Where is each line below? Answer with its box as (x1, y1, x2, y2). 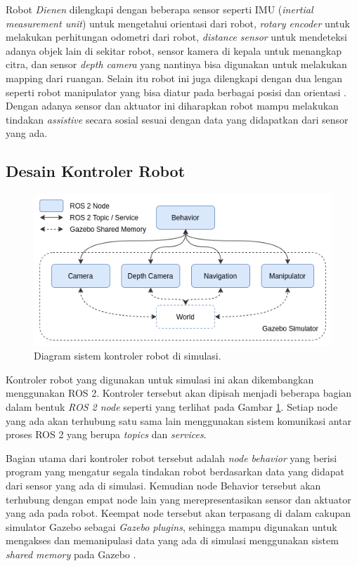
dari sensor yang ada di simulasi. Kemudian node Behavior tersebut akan (6, 478, 321, 493)
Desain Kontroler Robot (6, 160, 186, 182)
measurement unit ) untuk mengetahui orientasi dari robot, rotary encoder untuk (6, 15, 350, 30)
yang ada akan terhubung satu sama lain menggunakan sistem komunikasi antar (6, 413, 352, 428)
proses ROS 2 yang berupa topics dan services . (6, 427, 207, 442)
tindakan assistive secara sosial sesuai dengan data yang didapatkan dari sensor (6, 112, 349, 126)
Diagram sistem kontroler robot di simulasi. (34, 348, 221, 363)
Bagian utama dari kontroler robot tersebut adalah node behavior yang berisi (6, 450, 337, 465)
